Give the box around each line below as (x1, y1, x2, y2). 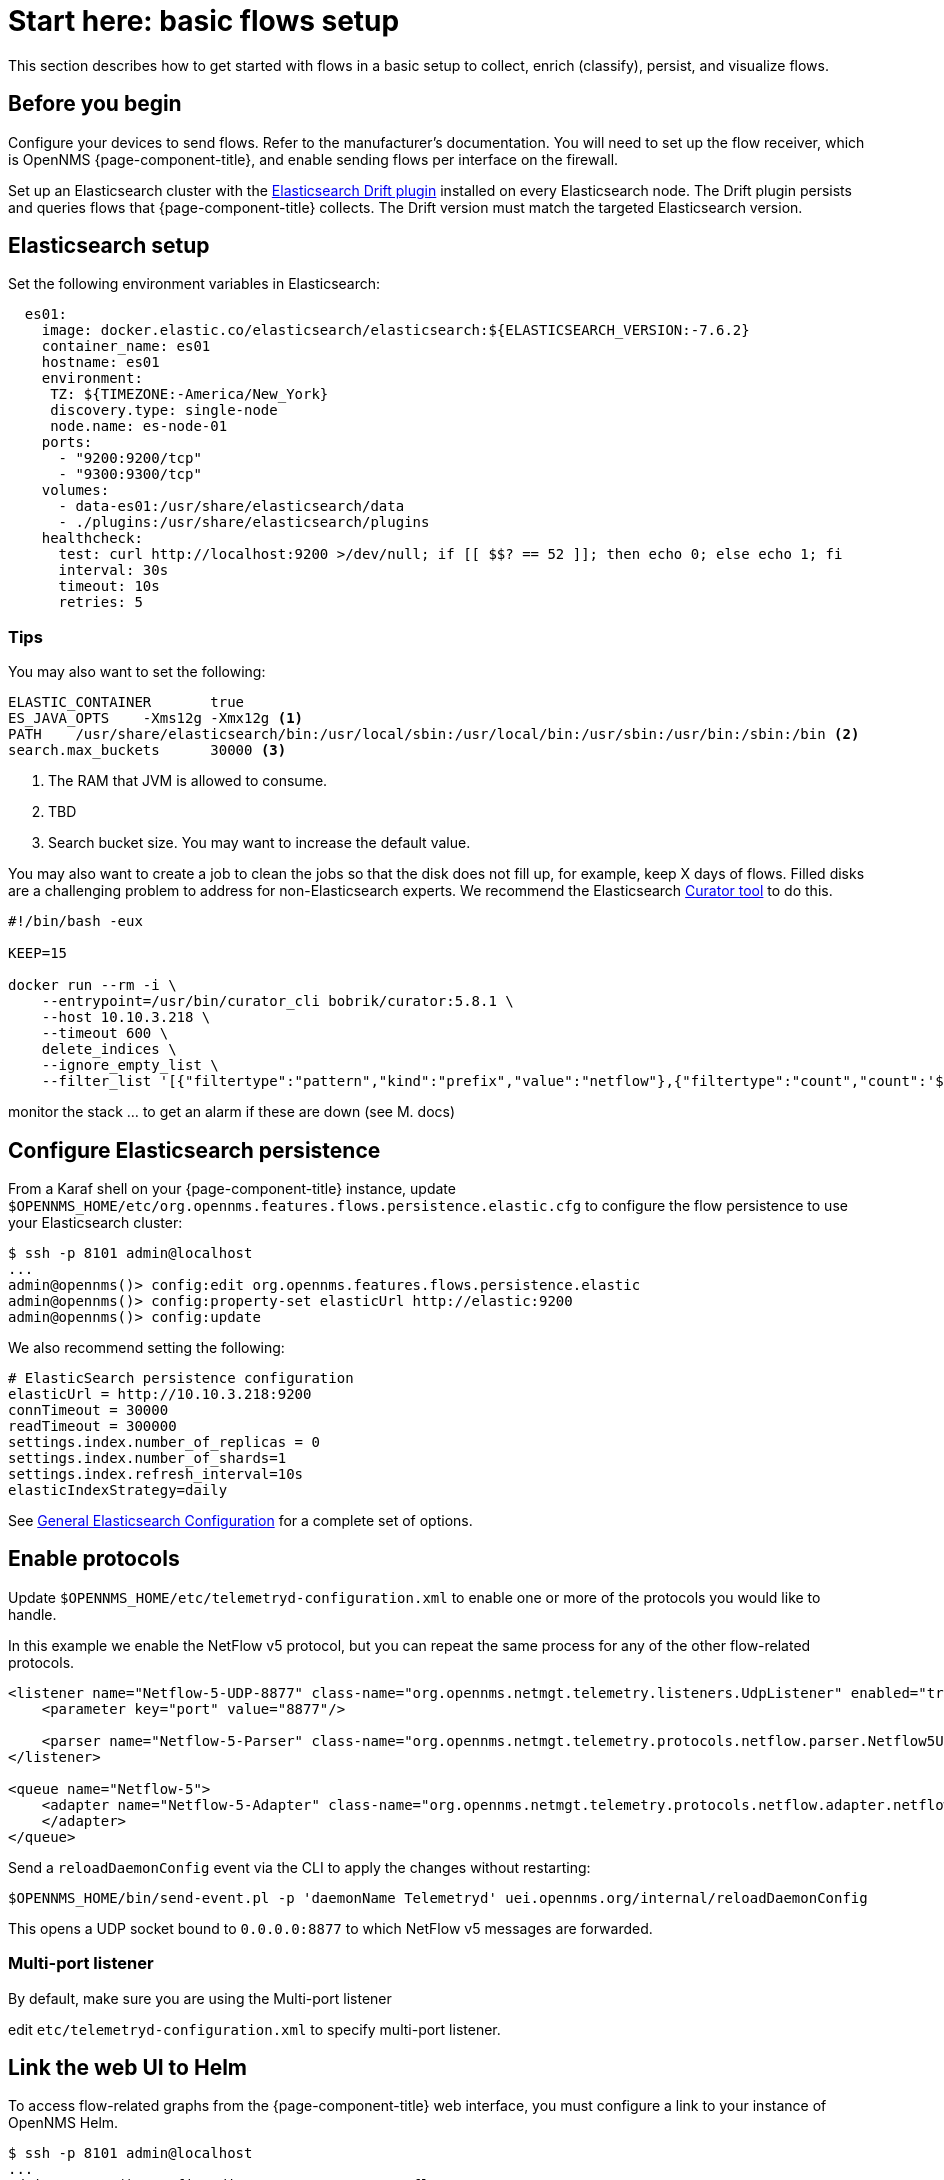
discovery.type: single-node (50, 402, 278, 419)
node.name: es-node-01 (50, 418, 228, 435)
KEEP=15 (8, 945, 68, 962)
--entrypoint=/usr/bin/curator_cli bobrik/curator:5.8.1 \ (41, 993, 514, 1010)
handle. (8, 1605, 57, 1623)
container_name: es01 (41, 338, 211, 355)
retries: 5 (58, 594, 143, 611)
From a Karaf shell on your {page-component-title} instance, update (8, 1180, 456, 1198)
